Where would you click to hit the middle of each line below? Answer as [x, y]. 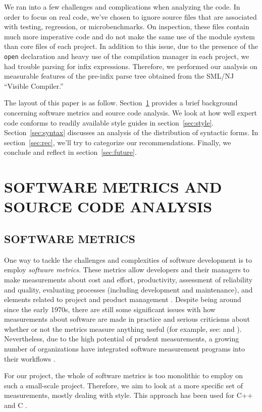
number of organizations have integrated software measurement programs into [124, 349]
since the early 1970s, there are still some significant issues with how [110, 309]
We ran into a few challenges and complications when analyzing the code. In [122, 7]
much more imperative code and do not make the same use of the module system [129, 36]
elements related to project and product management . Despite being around [123, 299]
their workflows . [30, 358]
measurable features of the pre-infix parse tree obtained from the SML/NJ [119, 76]
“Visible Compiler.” [34, 85]
